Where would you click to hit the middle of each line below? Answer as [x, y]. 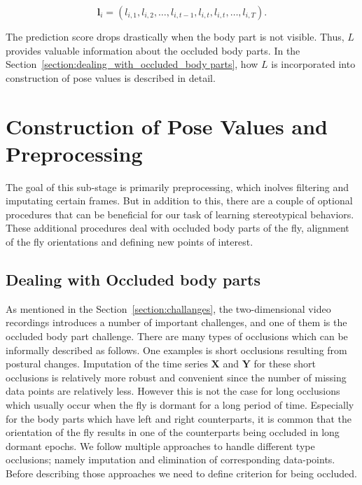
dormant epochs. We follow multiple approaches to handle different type [160, 445]
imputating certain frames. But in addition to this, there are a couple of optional [179, 201]
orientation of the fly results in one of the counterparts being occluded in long [173, 432]
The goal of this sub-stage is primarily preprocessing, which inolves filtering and [177, 187]
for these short [285, 364]
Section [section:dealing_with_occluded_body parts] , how [132, 64]
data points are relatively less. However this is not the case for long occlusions [173, 391]
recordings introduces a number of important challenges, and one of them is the [176, 322]
